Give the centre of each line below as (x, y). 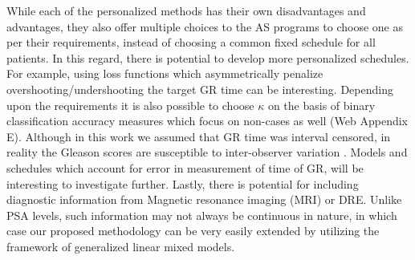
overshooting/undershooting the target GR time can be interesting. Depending (200, 89)
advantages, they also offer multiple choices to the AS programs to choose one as (205, 26)
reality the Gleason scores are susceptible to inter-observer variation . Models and (207, 152)
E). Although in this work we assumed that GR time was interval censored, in (199, 136)
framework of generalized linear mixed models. (121, 246)
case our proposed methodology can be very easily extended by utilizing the (193, 231)
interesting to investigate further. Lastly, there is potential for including (183, 183)
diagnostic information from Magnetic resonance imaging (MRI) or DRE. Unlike (204, 199)
